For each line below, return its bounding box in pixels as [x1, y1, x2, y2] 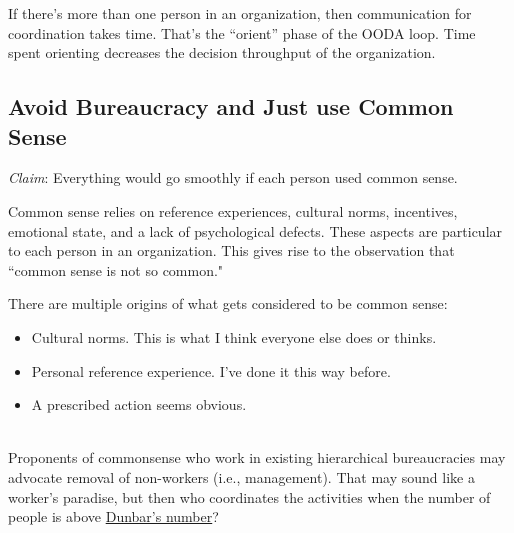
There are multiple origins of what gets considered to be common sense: [8, 293, 448, 314]
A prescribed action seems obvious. [31, 394, 247, 415]
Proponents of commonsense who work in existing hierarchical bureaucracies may [8, 447, 506, 468]
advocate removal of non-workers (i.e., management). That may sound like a [8, 466, 475, 487]
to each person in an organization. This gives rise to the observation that [8, 240, 455, 261]
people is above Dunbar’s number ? [8, 506, 219, 527]
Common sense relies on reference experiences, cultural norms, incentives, [8, 200, 458, 221]
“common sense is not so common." [8, 259, 224, 280]
